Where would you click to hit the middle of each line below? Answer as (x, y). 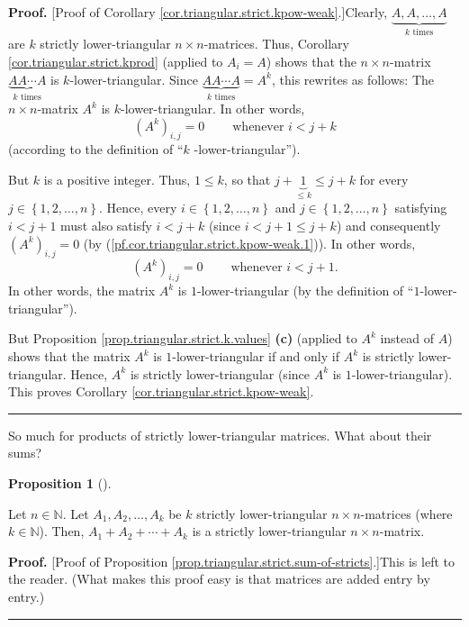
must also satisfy (106, 226)
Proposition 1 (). (60, 483)
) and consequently (388, 226)
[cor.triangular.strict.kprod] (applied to (116, 62)
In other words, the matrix (82, 291)
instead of (407, 338)
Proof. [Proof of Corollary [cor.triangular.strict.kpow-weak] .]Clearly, (198, 12)
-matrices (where (406, 513)
